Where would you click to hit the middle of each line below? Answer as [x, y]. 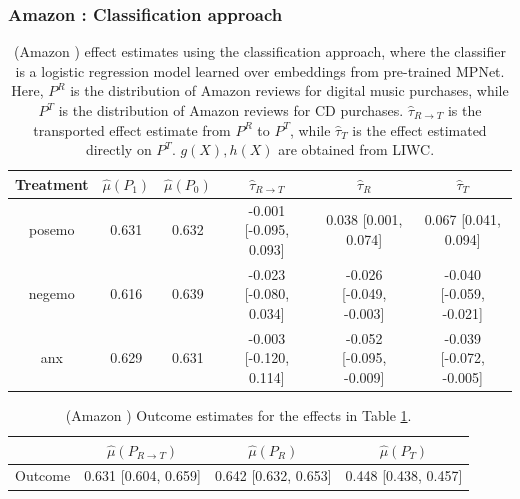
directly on [118, 149]
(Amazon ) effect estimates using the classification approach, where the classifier [260, 51]
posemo [51, 229]
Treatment [52, 183]
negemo [51, 293]
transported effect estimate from [132, 129]
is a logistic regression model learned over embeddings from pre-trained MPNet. [260, 70]
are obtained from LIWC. [356, 149]
